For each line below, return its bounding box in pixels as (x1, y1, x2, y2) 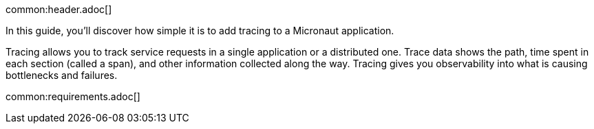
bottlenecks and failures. (6, 69, 118, 81)
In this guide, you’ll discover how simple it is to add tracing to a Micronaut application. (6, 25, 394, 36)
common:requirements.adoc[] (6, 91, 140, 102)
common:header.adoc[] (6, 3, 112, 15)
